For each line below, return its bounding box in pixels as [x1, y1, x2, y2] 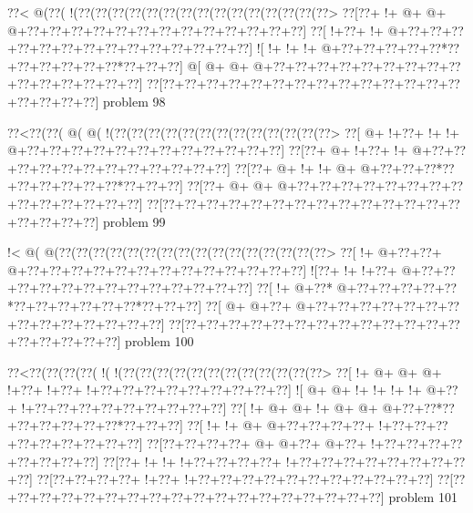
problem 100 [125, 332, 194, 351]
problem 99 [102, 211, 166, 231]
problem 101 [388, 487, 458, 506]
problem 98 [102, 91, 166, 110]
